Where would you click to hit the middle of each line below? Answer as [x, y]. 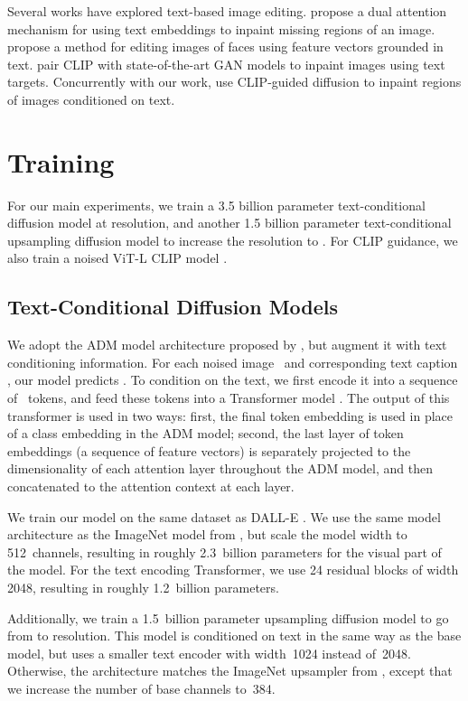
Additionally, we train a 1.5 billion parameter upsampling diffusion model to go [228, 617]
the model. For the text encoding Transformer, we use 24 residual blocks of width [233, 570]
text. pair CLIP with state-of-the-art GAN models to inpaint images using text [226, 64]
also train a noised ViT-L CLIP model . [117, 258]
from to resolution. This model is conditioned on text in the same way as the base [234, 636]
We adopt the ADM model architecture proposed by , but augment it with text [227, 345]
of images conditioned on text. [91, 99]
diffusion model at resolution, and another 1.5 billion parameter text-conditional [229, 223]
